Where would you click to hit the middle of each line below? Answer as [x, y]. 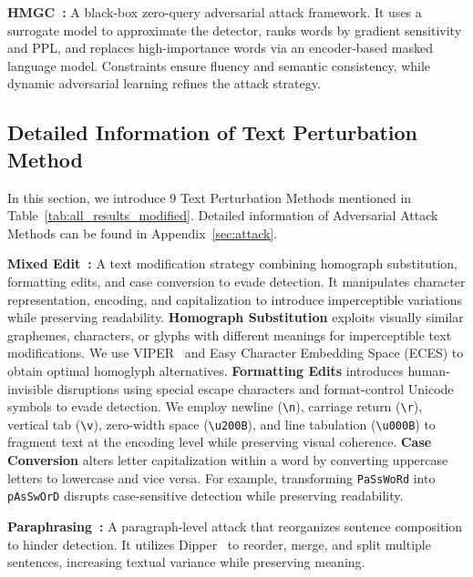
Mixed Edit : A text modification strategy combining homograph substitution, [233, 263]
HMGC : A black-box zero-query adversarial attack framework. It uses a [215, 12]
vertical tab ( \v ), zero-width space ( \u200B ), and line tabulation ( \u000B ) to [221, 424]
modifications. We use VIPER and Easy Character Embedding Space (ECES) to [236, 353]
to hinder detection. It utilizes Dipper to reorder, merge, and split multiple [219, 544]
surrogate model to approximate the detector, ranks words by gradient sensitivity [235, 30]
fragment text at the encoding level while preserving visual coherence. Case [220, 442]
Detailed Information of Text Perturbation [212, 132]
